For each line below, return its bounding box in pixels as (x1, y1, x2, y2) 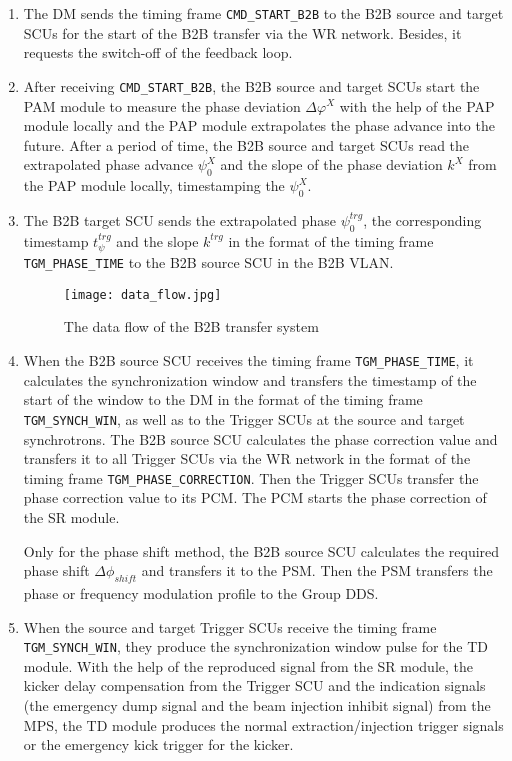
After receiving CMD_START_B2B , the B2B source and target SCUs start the (23, 75, 480, 96)
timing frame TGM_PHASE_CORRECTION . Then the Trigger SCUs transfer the (23, 467, 479, 488)
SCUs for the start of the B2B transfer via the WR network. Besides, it (23, 22, 462, 43)
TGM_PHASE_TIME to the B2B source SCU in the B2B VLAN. (23, 252, 394, 273)
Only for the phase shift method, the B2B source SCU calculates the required (23, 540, 500, 561)
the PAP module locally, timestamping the (23, 175, 285, 196)
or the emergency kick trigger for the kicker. (23, 734, 294, 755)
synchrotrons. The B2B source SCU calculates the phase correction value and (23, 428, 498, 449)
